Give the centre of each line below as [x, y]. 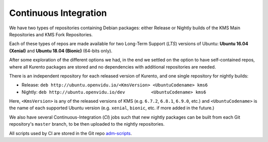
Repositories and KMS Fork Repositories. [51, 34]
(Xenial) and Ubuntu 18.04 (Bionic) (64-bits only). [61, 51]
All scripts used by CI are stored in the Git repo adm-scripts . [71, 133]
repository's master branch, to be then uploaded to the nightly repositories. [87, 124]
